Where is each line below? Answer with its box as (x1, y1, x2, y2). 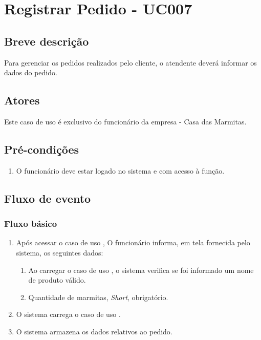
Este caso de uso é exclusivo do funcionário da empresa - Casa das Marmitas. (4, 116, 247, 126)
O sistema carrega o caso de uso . (16, 309, 121, 320)
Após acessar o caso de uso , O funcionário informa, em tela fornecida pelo (16, 237, 250, 248)
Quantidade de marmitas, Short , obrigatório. (28, 291, 168, 302)
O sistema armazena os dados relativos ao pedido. (16, 326, 172, 336)
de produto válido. (28, 274, 86, 285)
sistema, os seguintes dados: (16, 247, 103, 258)
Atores (4, 92, 40, 108)
